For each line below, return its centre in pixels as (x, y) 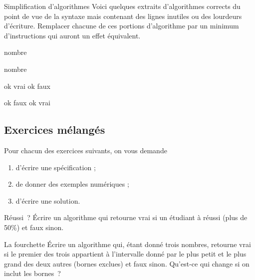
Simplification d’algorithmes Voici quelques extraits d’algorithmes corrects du (122, 6)
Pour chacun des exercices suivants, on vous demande (86, 150)
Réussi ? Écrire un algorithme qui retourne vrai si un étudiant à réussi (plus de (126, 217)
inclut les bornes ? (32, 273)
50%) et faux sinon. (34, 227)
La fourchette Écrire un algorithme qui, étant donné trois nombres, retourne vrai (127, 244)
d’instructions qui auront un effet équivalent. (72, 35)
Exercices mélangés (55, 130)
